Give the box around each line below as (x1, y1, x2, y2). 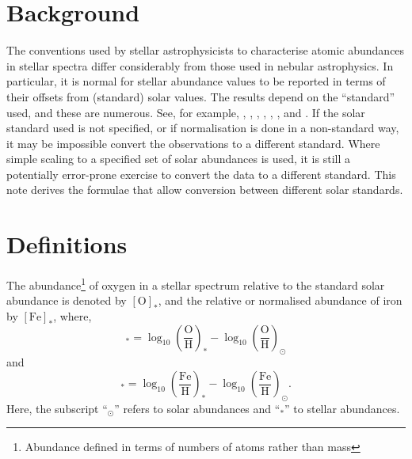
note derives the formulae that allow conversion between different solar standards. (6, 181, 403, 198)
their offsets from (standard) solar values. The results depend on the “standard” (6, 88, 395, 104)
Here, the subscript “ (6, 400, 108, 416)
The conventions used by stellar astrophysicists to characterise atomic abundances (6, 42, 405, 59)
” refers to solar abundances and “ (114, 400, 280, 416)
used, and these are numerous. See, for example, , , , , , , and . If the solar (6, 104, 365, 120)
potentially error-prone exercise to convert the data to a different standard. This (6, 165, 396, 182)
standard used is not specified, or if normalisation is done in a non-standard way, (6, 119, 399, 136)
